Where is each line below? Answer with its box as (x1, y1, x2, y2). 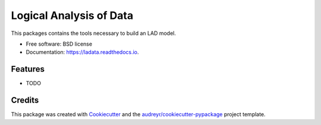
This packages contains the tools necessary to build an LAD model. (11, 30, 177, 37)
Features (11, 64, 45, 74)
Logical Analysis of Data (11, 9, 134, 22)
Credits (11, 95, 39, 105)
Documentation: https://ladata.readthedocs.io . (26, 49, 139, 56)
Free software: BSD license (26, 40, 92, 47)
